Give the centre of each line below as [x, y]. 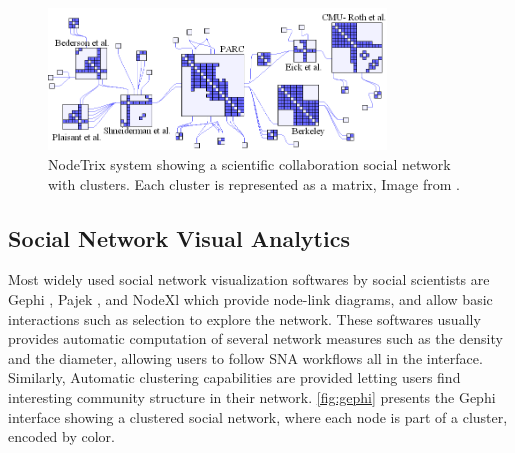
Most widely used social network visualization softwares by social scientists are [249, 279]
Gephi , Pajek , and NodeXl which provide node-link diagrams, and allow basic [250, 298]
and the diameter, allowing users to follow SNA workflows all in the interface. [245, 357]
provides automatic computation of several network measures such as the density [255, 338]
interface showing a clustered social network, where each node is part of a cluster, [258, 416]
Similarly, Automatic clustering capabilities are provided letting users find [234, 377]
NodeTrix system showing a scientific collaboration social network [249, 163]
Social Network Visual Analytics [179, 237]
